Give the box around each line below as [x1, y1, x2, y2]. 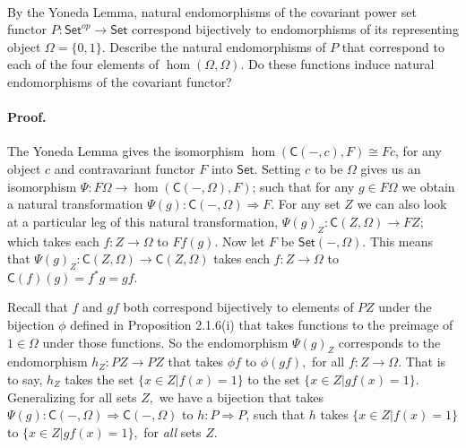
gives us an [360, 159, 421, 177]
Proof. [7, 108, 47, 126]
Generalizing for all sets [7, 387, 137, 406]
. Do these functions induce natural [240, 55, 435, 73]
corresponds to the [338, 332, 441, 351]
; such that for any [252, 177, 355, 195]
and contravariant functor [54, 159, 195, 177]
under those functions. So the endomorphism [42, 332, 289, 351]
